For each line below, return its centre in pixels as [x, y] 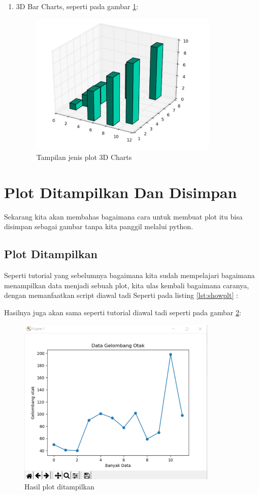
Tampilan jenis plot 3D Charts [84, 157]
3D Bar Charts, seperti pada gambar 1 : [77, 6]
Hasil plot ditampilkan [59, 486]
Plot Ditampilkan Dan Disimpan [121, 192]
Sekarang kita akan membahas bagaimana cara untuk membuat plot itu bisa [123, 216]
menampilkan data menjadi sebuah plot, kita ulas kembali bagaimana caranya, [127, 285]
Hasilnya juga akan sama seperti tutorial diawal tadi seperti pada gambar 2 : [123, 312]
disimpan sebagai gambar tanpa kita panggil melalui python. [99, 226]
